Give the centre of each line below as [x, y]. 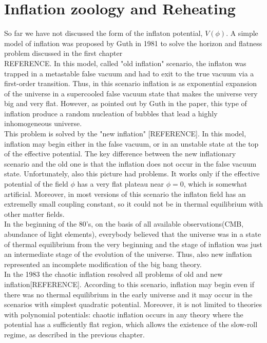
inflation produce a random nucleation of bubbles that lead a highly [111, 113]
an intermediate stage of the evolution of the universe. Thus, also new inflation [128, 254]
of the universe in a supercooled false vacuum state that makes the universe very [131, 93]
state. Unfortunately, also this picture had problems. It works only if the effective [132, 174]
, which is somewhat [215, 184]
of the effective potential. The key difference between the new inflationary [120, 154]
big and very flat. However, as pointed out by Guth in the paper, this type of [126, 103]
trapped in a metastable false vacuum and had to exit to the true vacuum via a [129, 73]
